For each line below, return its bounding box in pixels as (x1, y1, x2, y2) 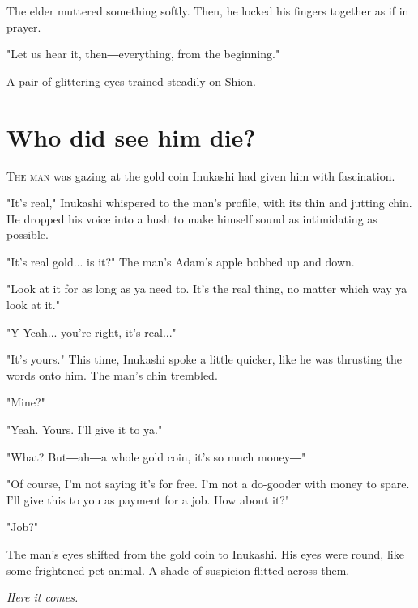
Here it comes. (6, 589, 79, 606)
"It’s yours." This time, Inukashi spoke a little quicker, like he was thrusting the (6, 351, 402, 368)
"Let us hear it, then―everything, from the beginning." (6, 45, 280, 62)
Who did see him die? (6, 120, 256, 153)
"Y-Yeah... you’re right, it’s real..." (6, 323, 177, 340)
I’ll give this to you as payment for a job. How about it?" (6, 491, 290, 508)
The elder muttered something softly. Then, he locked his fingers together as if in (6, 2, 409, 19)
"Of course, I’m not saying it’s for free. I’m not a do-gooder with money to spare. (6, 475, 410, 492)
